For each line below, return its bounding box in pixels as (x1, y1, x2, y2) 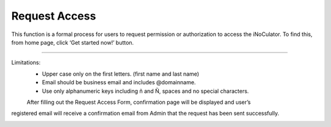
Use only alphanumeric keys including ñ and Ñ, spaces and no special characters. (42, 87, 249, 95)
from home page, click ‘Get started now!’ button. (11, 38, 134, 46)
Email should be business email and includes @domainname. (42, 79, 196, 86)
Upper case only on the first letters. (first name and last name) (42, 70, 199, 78)
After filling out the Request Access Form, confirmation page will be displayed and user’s (26, 98, 251, 106)
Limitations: (11, 59, 41, 67)
